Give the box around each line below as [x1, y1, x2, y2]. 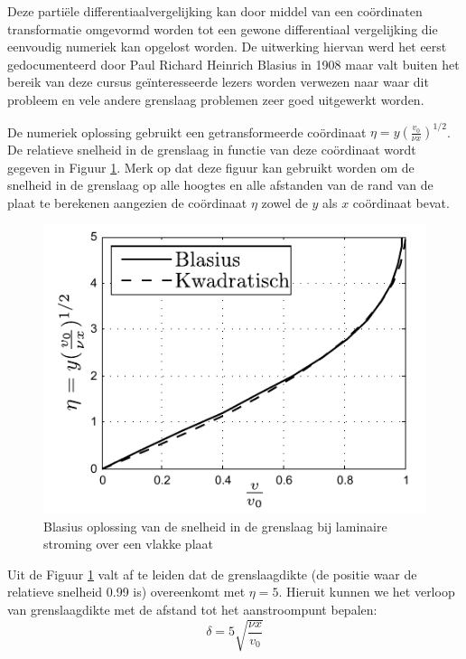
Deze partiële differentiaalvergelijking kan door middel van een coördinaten [7, 2, 423, 20]
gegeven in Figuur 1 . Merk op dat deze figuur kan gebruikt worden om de [7, 157, 415, 176]
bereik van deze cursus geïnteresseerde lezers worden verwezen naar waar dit [7, 72, 429, 91]
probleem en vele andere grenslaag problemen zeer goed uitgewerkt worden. [7, 89, 424, 108]
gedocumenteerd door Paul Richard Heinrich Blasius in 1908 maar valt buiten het [7, 54, 460, 73]
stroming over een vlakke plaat [43, 534, 213, 553]
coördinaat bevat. [352, 193, 450, 212]
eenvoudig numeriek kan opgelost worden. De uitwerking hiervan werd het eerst [7, 37, 447, 56]
